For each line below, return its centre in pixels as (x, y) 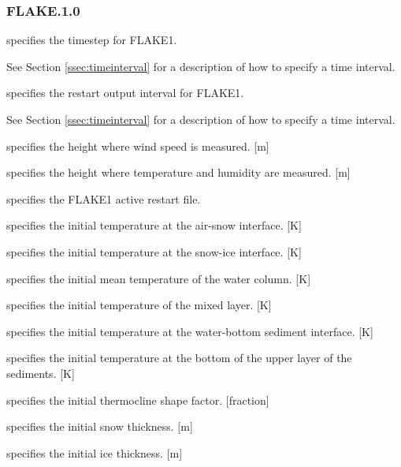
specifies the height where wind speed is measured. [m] (138, 146)
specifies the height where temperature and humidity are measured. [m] (178, 172)
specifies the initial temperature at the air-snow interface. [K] (154, 225)
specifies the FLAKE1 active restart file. (104, 198)
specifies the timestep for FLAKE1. (92, 40)
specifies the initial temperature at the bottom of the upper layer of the (179, 358)
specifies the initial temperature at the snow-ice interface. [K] (154, 251)
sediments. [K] (41, 373)
